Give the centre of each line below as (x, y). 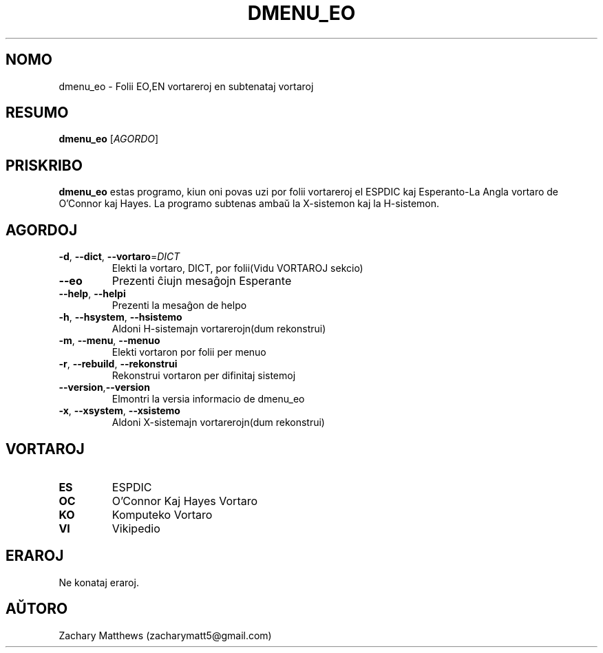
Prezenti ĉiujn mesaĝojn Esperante (202, 281)
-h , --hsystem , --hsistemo (120, 317)
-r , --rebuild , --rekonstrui (118, 364)
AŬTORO (37, 609)
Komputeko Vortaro (162, 514)
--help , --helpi (92, 294)
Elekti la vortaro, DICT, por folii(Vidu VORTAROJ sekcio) (237, 268)
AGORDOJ (42, 230)
